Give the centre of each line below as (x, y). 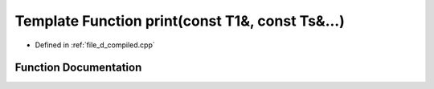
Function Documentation (78, 68)
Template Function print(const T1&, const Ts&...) (180, 21)
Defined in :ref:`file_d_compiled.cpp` (95, 45)
